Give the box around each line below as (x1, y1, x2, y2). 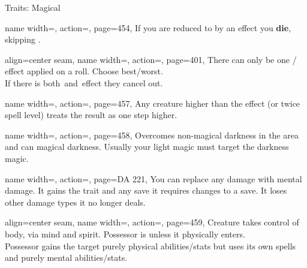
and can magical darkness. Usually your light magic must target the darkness (5, 140, 289, 153)
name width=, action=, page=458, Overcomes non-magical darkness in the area (5, 128, 299, 141)
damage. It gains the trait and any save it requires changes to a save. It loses (5, 184, 287, 197)
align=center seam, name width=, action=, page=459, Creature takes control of (5, 216, 299, 228)
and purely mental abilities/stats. (5, 251, 128, 264)
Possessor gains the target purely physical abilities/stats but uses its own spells (5, 239, 296, 252)
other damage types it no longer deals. (5, 195, 146, 208)
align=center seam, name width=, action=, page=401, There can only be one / (5, 53, 297, 65)
